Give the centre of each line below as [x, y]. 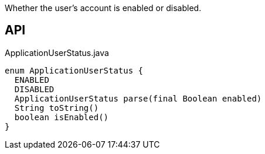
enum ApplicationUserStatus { [74, 70]
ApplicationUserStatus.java [57, 52]
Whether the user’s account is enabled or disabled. [103, 8]
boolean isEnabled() [62, 117]
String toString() [57, 108]
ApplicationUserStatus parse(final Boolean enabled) [138, 98]
